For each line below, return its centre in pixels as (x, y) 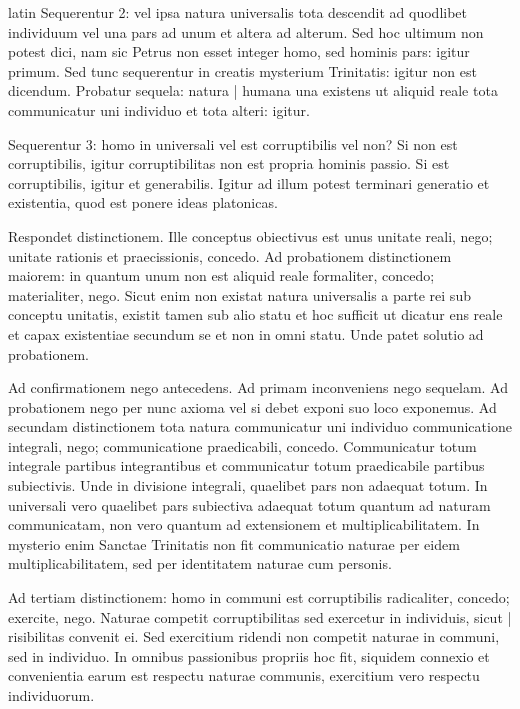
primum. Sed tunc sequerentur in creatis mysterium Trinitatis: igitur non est (242, 70)
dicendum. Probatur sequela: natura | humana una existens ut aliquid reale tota (253, 90)
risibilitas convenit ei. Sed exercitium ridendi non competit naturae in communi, (254, 636)
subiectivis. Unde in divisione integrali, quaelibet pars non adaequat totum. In (248, 485)
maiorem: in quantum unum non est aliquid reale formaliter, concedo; (221, 275)
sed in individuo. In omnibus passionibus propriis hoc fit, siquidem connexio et (249, 655)
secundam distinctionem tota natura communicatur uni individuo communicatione (260, 426)
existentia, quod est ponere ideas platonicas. (143, 202)
